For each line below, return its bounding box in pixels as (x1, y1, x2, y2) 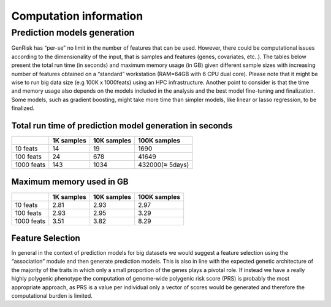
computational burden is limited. (11, 292, 93, 300)
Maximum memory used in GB (11, 177, 129, 187)
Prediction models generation (11, 27, 135, 38)
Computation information (11, 9, 143, 23)
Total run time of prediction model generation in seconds (11, 120, 233, 131)
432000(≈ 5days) (138, 160, 189, 169)
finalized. (11, 104, 35, 112)
